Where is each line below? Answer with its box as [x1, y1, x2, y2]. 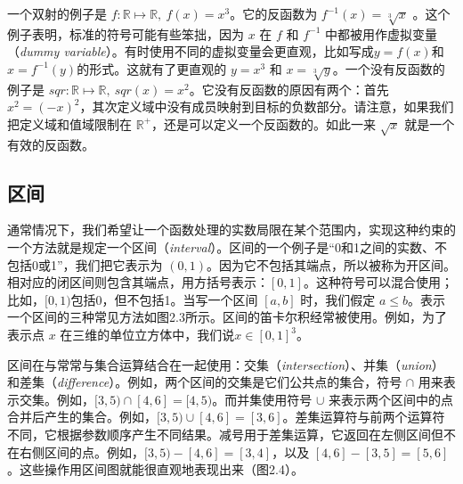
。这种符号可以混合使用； [303, 273, 453, 291]
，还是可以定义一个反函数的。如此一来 [151, 114, 377, 133]
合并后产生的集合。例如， [7, 407, 157, 426]
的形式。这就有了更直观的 [77, 59, 227, 78]
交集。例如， [19, 390, 94, 408]
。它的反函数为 [230, 4, 318, 22]
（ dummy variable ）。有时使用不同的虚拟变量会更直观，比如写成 [7, 42, 374, 61]
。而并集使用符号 [212, 390, 313, 408]
